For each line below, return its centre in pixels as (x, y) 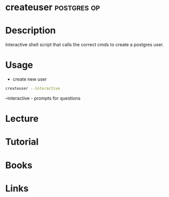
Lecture (22, 119)
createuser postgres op (53, 7)
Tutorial (22, 142)
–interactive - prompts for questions (43, 98)
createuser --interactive (33, 89)
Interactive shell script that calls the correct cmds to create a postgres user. (84, 45)
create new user (30, 79)
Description (31, 31)
